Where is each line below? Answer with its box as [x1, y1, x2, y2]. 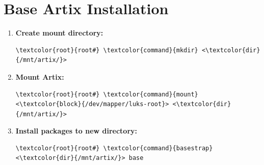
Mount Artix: [15, 71, 64, 82]
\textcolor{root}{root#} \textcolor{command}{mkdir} [15, 46, 198, 54]
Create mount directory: [15, 27, 103, 38]
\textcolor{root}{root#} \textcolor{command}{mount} [15, 90, 198, 98]
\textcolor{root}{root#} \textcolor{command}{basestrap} [15, 144, 213, 152]
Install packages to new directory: [15, 125, 138, 136]
